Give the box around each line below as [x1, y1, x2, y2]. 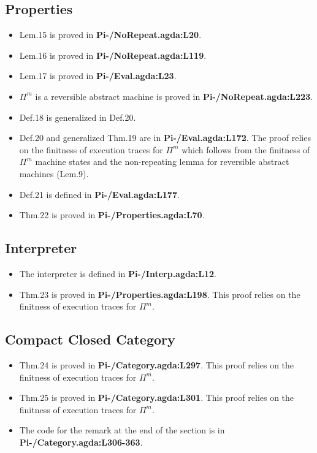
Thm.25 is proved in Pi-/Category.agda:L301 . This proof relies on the [19, 391, 294, 404]
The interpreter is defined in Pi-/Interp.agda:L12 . [19, 267, 216, 280]
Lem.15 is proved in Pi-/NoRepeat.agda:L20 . [19, 28, 202, 41]
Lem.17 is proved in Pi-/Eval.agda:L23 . [19, 69, 177, 82]
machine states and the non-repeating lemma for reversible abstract [35, 155, 289, 168]
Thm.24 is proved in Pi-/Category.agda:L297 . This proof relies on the [19, 358, 294, 371]
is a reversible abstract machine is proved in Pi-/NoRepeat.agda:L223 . [35, 89, 313, 102]
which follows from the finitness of [181, 143, 310, 156]
